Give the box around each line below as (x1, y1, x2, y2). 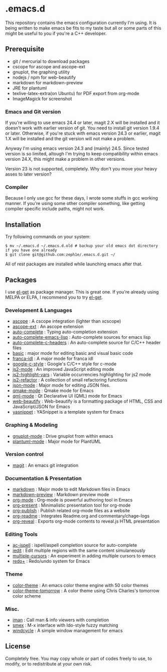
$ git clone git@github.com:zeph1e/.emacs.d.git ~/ (5, 252, 115, 257)
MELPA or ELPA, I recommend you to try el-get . (5, 294, 103, 300)
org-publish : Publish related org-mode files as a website (12, 508, 130, 514)
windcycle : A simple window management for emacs (12, 628, 123, 634)
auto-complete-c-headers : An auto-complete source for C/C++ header (12, 340, 161, 346)
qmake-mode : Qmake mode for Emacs (12, 388, 94, 394)
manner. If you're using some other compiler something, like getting (5, 201, 145, 207)
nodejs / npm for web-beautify (12, 74, 76, 80)
